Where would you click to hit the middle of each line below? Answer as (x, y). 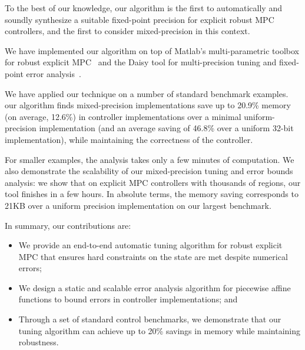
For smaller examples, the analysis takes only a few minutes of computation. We (150, 159)
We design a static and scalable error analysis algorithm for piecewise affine (155, 287)
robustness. (39, 342)
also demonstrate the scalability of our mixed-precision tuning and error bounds (149, 171)
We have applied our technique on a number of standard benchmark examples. (147, 93)
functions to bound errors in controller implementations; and (128, 299)
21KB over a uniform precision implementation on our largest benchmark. (138, 205)
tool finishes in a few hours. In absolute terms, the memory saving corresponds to (152, 194)
